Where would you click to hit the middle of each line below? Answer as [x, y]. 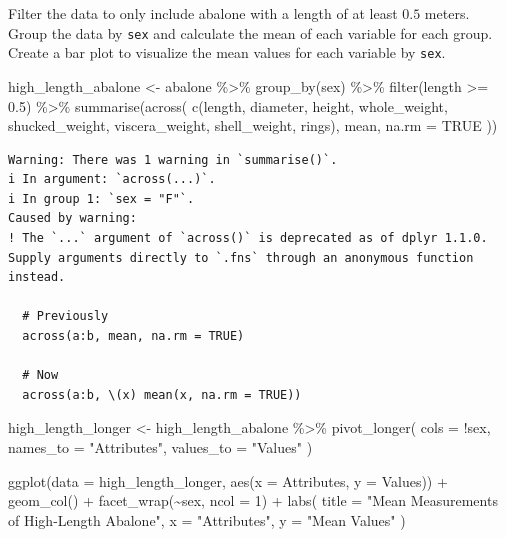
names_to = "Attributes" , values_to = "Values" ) [160, 447]
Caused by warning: [72, 218]
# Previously [65, 316]
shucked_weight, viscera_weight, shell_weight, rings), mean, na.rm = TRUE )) [253, 125]
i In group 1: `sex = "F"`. [101, 198]
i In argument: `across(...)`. [112, 179]
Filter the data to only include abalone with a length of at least [203, 13]
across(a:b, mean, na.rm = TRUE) [133, 336]
